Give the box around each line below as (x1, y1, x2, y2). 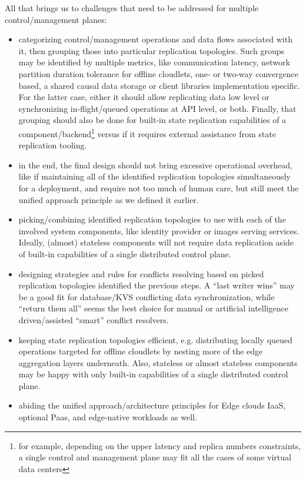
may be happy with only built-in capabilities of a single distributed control (18, 368, 288, 380)
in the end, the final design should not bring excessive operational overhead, (18, 158, 292, 171)
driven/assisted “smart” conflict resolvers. (18, 313, 169, 326)
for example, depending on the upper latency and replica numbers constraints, (18, 439, 301, 452)
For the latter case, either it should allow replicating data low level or (18, 91, 270, 103)
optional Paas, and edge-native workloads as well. (18, 411, 197, 423)
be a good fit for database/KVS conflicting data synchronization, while (18, 290, 275, 303)
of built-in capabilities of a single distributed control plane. (18, 247, 231, 260)
